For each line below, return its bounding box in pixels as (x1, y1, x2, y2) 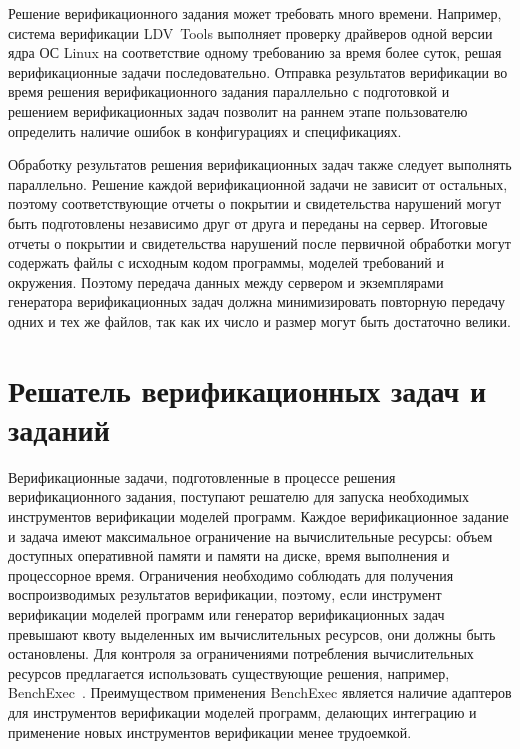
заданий (8, 408, 110, 449)
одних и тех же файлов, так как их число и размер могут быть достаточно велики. (8, 310, 511, 331)
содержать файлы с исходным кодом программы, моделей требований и (8, 252, 444, 273)
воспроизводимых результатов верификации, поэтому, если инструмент (8, 584, 442, 605)
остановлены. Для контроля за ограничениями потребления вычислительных (8, 643, 474, 664)
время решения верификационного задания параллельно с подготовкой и (8, 81, 450, 102)
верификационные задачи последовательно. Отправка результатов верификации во (8, 61, 508, 82)
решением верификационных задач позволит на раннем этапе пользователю (8, 100, 468, 121)
